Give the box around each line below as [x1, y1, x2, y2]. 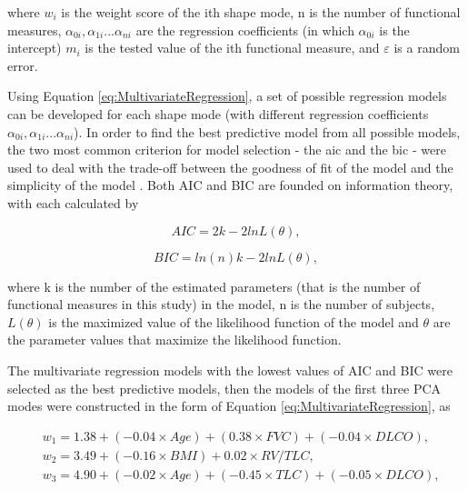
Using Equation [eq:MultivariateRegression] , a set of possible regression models [7, 86, 447, 105]
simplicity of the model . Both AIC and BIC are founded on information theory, [7, 175, 453, 195]
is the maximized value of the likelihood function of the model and [48, 312, 419, 331]
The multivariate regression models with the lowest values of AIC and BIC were [7, 360, 453, 379]
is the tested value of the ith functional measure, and [85, 38, 380, 57]
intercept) [7, 38, 62, 57]
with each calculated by [7, 193, 139, 212]
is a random [393, 38, 460, 57]
